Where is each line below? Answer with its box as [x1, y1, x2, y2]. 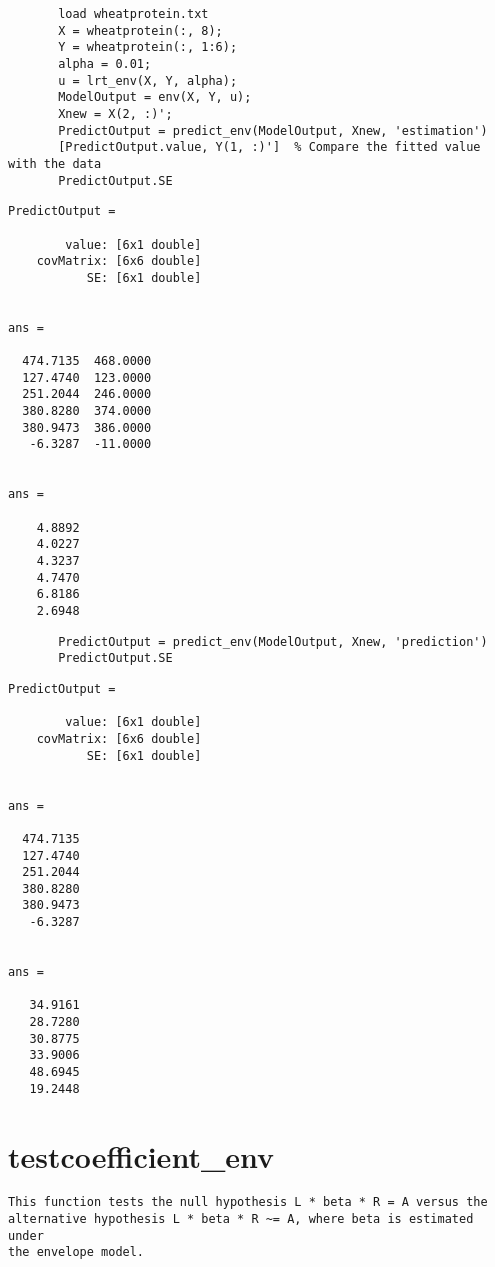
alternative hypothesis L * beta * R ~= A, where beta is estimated [8, 1212, 474, 1227]
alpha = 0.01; [58, 56, 152, 71]
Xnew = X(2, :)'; [58, 106, 173, 121]
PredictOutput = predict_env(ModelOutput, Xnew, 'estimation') [58, 123, 488, 138]
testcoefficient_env [8, 1135, 274, 1176]
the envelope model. [8, 1245, 145, 1260]
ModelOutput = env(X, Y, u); [58, 90, 252, 105]
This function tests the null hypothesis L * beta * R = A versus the [8, 1195, 488, 1210]
